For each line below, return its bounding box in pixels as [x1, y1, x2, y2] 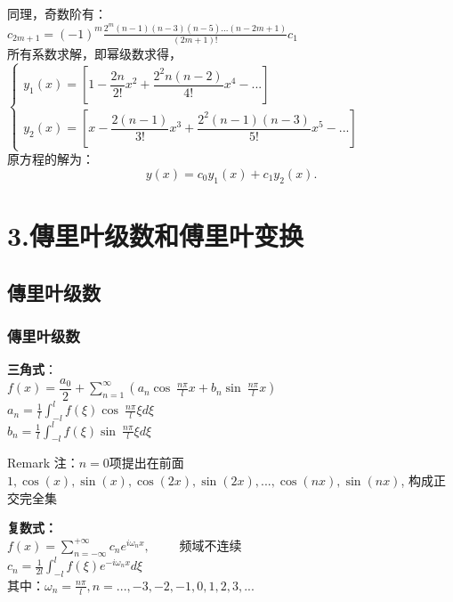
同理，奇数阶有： [7, 4, 107, 22]
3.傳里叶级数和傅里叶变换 [7, 216, 304, 253]
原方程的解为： [7, 150, 94, 168]
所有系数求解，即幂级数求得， [7, 45, 182, 63]
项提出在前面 [109, 453, 184, 472]
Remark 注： [7, 453, 79, 472]
